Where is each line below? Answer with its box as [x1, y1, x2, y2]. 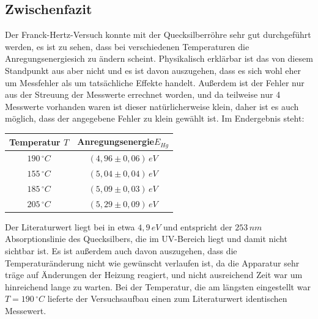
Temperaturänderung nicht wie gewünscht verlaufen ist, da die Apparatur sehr [5, 256, 300, 269]
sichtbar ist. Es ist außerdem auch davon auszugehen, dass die [5, 244, 237, 257]
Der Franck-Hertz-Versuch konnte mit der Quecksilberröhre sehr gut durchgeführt [5, 28, 311, 41]
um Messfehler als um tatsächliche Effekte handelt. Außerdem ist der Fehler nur [5, 76, 305, 89]
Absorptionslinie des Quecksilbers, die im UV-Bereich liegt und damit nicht [5, 232, 287, 245]
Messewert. [5, 304, 46, 317]
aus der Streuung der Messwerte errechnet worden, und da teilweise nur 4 [5, 88, 281, 101]
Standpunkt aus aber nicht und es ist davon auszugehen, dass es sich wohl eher [5, 64, 301, 76]
